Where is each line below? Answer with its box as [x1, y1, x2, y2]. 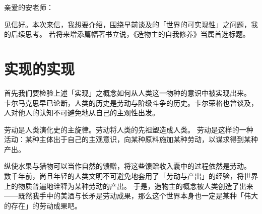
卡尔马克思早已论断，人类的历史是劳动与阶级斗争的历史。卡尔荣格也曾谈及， [4, 97, 258, 108]
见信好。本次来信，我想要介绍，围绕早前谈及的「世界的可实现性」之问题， [4, 19, 251, 29]
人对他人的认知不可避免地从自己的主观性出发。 [4, 107, 159, 118]
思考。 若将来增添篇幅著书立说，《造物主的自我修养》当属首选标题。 [25, 29, 250, 39]
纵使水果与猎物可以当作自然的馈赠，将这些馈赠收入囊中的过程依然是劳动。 [4, 161, 251, 171]
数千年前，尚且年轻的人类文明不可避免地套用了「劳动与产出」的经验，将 [4, 171, 244, 181]
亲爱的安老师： [4, 2, 53, 12]
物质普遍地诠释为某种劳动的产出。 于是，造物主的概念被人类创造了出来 [18, 180, 253, 191]
